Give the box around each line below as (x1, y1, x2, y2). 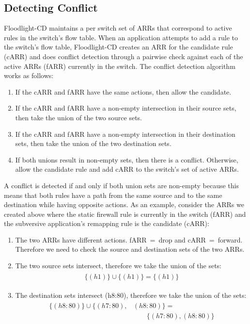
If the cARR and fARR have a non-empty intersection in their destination (15, 129, 235, 139)
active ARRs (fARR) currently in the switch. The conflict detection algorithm (4, 61, 235, 71)
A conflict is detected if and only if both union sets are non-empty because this (4, 180, 239, 190)
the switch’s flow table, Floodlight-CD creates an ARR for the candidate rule (4, 42, 233, 52)
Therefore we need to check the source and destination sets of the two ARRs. (15, 244, 245, 254)
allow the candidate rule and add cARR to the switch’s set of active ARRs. (15, 164, 239, 174)
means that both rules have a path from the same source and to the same (4, 190, 222, 200)
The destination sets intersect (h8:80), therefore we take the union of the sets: (15, 290, 247, 300)
